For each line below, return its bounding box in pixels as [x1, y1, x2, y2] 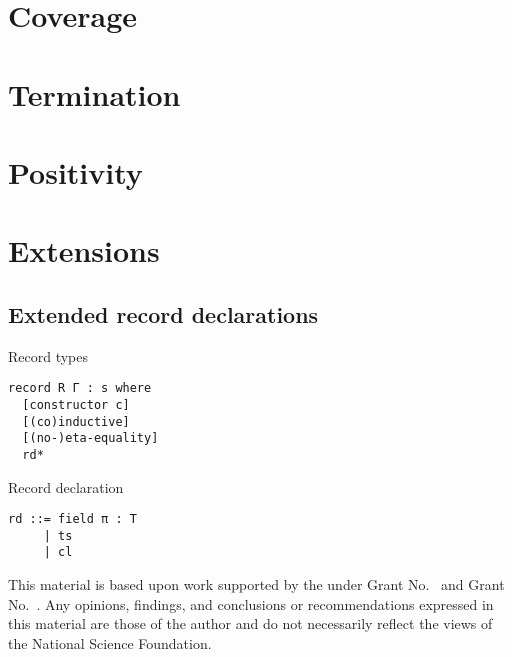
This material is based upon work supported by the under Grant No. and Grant [8, 574, 505, 595]
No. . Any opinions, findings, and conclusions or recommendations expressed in [8, 593, 494, 614]
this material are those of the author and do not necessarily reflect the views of [8, 613, 493, 634]
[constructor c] [22, 397, 130, 412]
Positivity [8, 151, 143, 192]
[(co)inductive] [22, 414, 130, 429]
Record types [8, 345, 89, 366]
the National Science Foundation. [8, 632, 212, 653]
